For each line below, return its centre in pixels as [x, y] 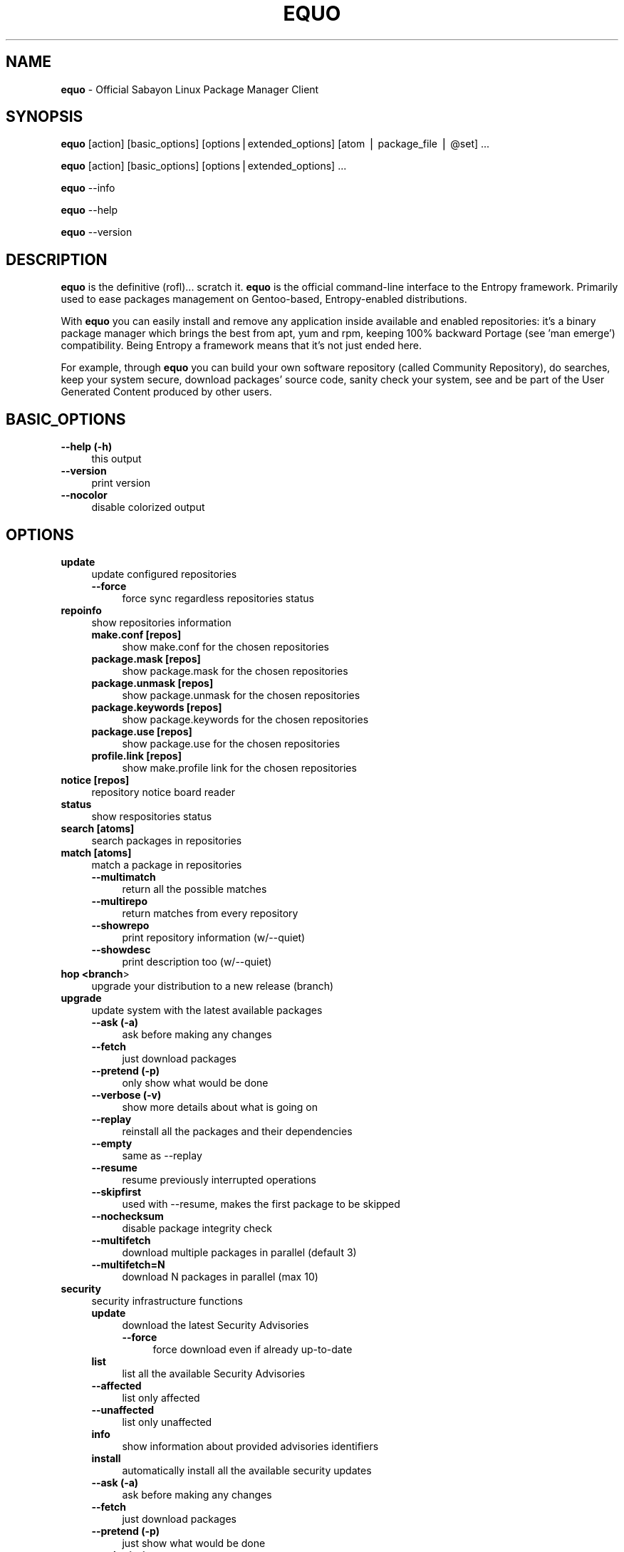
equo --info [88, 188]
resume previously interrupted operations [219, 1179]
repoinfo [81, 610]
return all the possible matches [194, 889]
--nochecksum [128, 1216]
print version [121, 483]
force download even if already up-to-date [253, 1349]
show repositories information [161, 622]
